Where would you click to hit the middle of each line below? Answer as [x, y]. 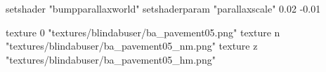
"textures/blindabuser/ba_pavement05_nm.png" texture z [132, 46]
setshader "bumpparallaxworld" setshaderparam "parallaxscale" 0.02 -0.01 [163, 8]
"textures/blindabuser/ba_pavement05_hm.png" [111, 59]
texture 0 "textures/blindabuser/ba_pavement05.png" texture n [143, 32]
